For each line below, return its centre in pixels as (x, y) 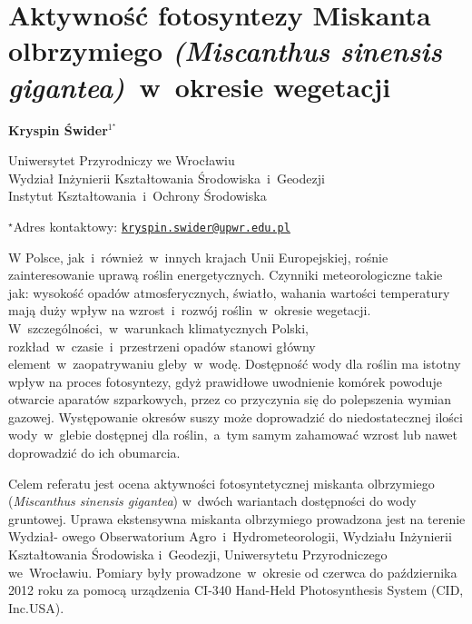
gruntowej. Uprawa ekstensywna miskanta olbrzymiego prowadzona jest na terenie (237, 518)
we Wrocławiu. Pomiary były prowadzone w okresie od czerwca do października (233, 572)
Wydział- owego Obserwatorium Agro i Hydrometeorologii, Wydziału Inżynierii (230, 536)
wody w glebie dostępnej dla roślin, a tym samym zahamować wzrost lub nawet (233, 435)
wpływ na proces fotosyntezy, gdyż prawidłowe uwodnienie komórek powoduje (225, 381)
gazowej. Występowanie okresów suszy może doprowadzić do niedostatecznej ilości (236, 416)
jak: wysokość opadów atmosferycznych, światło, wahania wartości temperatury (229, 292)
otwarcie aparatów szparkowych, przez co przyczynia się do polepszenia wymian (230, 399)
